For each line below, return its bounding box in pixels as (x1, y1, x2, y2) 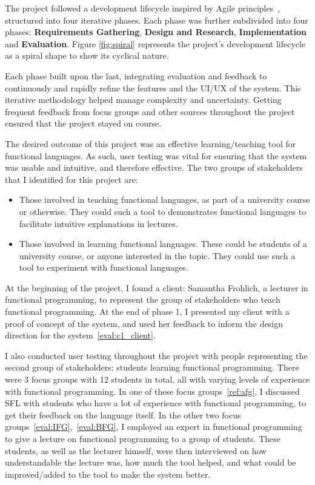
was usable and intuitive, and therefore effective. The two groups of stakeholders (5, 161, 303, 174)
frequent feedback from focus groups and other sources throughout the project (5, 105, 295, 117)
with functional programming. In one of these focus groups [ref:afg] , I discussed (5, 384, 300, 397)
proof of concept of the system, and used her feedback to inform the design (5, 317, 283, 329)
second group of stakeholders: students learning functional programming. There (5, 361, 299, 374)
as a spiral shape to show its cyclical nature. (5, 49, 169, 62)
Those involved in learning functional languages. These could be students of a (19, 237, 308, 250)
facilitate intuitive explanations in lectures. (19, 217, 178, 229)
